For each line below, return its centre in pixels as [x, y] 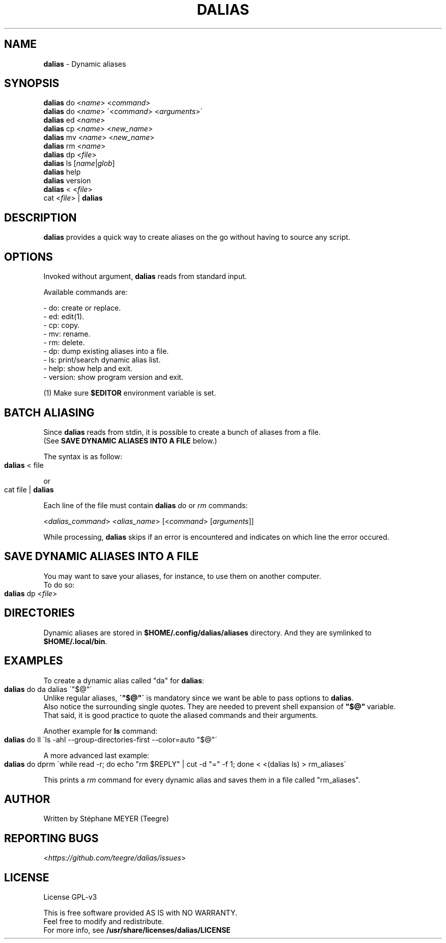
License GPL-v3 [70, 897]
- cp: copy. [62, 325]
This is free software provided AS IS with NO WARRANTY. [140, 913]
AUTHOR [27, 799]
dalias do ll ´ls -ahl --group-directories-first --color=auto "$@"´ [111, 739]
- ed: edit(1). [64, 317]
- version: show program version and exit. [113, 377]
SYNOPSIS [32, 84]
